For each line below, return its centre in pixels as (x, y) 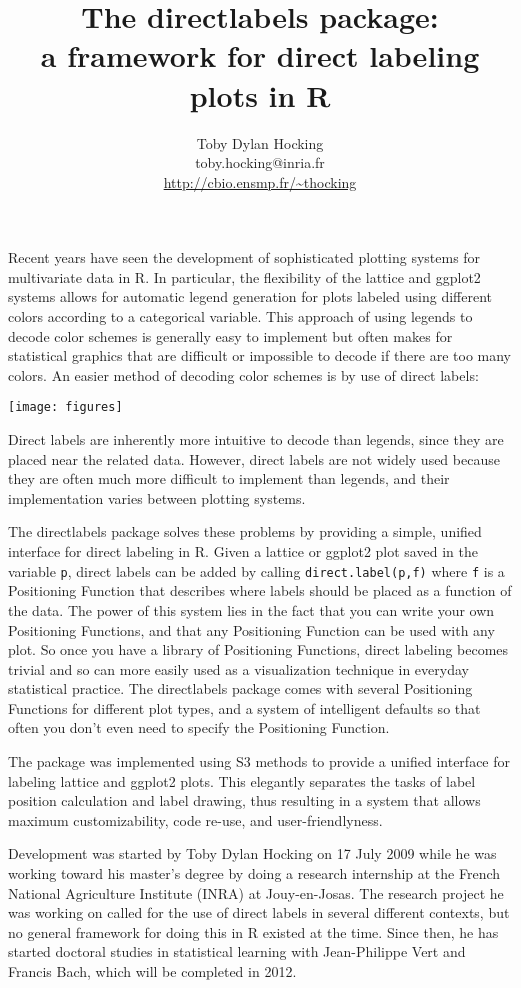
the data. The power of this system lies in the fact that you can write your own (251, 609)
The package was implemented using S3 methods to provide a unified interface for (259, 761)
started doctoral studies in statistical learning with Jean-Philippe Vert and (237, 951)
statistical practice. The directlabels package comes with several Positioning (240, 688)
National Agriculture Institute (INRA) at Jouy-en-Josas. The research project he (256, 892)
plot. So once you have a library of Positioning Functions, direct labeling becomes (258, 649)
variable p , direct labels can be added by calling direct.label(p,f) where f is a (256, 570)
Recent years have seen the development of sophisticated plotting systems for (244, 257)
